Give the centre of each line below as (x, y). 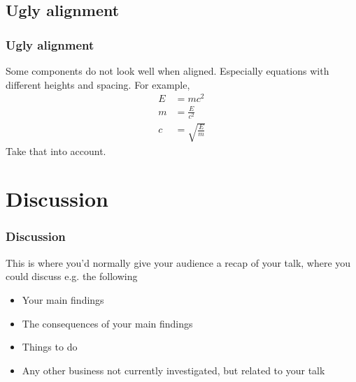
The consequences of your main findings (107, 323)
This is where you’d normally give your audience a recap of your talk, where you (178, 262)
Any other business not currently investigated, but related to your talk (173, 370)
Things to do (50, 347)
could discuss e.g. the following (72, 276)
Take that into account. (56, 150)
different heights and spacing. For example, (98, 84)
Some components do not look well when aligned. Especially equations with (168, 71)
